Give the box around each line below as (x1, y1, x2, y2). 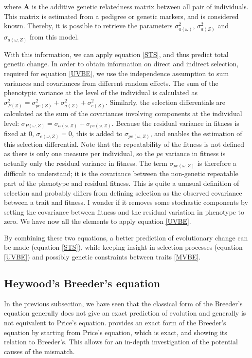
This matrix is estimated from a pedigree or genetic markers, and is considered (4, 11, 239, 21)
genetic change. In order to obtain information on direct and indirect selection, (4, 59, 239, 69)
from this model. (29, 32, 79, 42)
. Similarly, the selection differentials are (105, 97, 225, 107)
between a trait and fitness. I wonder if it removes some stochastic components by (4, 197, 248, 207)
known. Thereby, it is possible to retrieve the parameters (4, 20, 173, 31)
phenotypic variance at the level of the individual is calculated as (4, 87, 198, 98)
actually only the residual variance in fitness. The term (4, 158, 167, 168)
